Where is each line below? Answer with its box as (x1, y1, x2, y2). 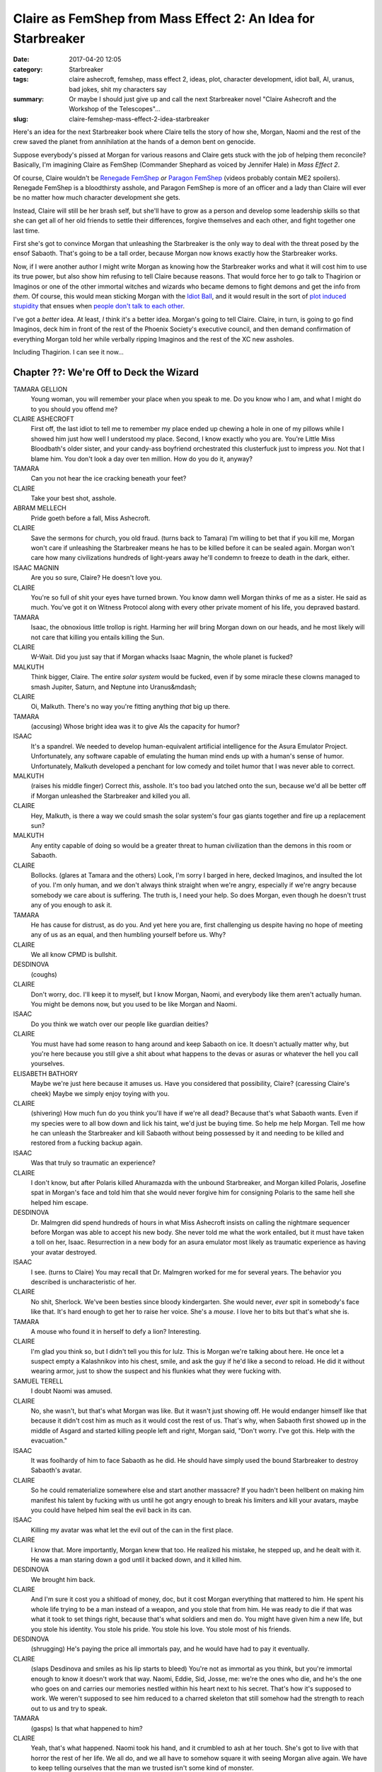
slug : (13, 114, 28, 123)
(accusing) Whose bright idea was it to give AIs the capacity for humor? (30, 722, 241, 731)
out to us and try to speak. (30, 1704, 108, 1712)
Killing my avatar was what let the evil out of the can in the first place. (30, 1525, 233, 1534)
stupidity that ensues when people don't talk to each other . (13, 302, 185, 310)
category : (13, 65, 43, 74)
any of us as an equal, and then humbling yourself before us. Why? (30, 931, 226, 939)
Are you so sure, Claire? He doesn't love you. (30, 573, 163, 582)
